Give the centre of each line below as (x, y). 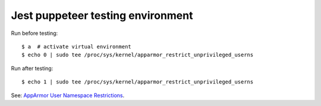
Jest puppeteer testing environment (102, 15)
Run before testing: (34, 33)
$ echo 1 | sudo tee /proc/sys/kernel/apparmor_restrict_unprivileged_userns (138, 82)
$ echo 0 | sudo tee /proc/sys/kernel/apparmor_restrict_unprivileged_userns (138, 55)
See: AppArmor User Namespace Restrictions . (68, 95)
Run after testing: (32, 68)
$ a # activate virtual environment (77, 46)
